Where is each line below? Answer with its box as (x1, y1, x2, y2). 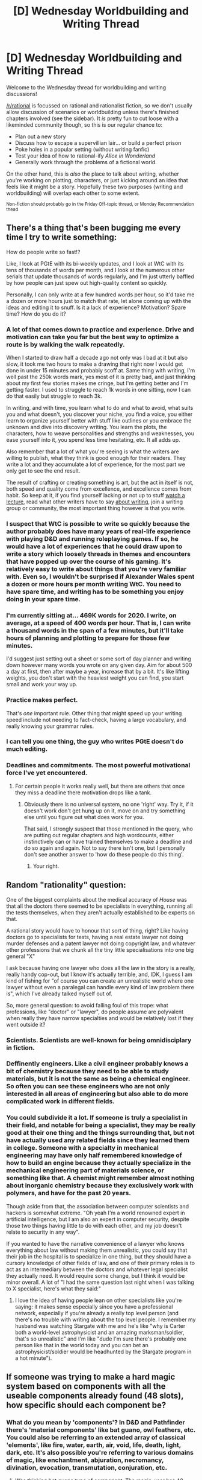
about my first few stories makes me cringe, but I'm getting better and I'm (6, 380, 189, 387)
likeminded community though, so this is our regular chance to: (6, 121, 163, 128)
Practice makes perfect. (6, 696, 78, 704)
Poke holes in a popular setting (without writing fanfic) (14, 145, 150, 153)
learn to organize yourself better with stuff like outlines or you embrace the (6, 417, 192, 424)
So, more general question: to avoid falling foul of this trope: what (6, 1001, 168, 1009)
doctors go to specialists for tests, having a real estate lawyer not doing (6, 933, 183, 940)
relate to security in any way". (6, 1228, 80, 1236)
